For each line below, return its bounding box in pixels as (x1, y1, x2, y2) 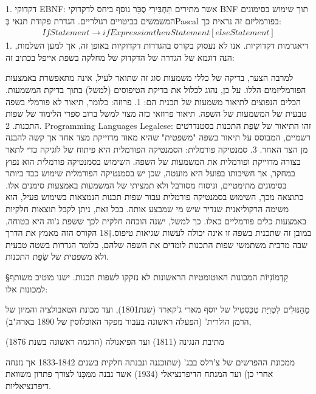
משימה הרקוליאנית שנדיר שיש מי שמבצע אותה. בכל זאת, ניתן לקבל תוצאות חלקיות (5, 202, 289, 215)
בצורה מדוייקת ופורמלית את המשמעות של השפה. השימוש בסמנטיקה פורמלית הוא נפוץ (5, 154, 301, 167)
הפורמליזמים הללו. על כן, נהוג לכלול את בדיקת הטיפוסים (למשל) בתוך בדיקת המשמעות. (5, 83, 306, 95)
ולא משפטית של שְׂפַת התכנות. (5, 250, 109, 263)
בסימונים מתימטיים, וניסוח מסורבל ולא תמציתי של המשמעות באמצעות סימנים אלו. (5, 178, 287, 191)
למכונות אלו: (5, 282, 48, 295)
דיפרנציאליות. (5, 379, 51, 392)
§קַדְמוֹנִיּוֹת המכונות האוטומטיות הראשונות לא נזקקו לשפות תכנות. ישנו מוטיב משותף (5, 270, 289, 283)
